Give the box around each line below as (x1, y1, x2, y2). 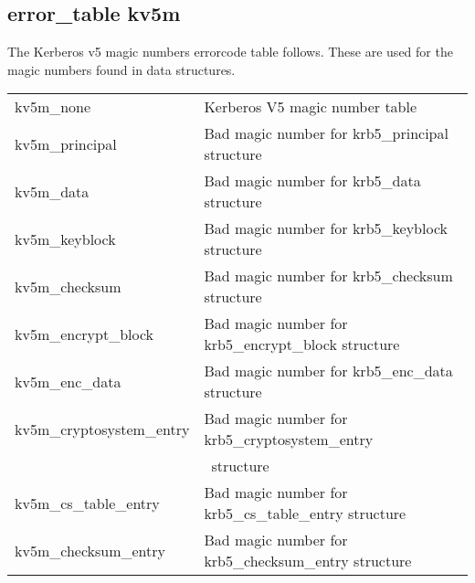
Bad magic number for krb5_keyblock (204, 217, 448, 239)
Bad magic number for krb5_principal (204, 122, 449, 144)
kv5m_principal (15, 132, 117, 154)
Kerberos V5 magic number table (204, 96, 417, 118)
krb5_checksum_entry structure (204, 550, 412, 572)
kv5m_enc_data (15, 370, 121, 392)
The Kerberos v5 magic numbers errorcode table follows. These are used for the (7, 42, 453, 61)
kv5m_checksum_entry (15, 539, 166, 561)
